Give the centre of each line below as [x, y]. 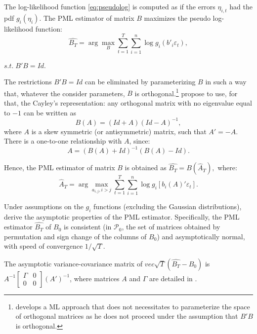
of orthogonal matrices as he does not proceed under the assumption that [127, 316]
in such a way [226, 82]
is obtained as [146, 167]
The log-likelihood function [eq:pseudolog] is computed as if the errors [110, 6]
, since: [140, 141]
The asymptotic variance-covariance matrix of [73, 263]
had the [241, 6]
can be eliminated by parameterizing [140, 82]
